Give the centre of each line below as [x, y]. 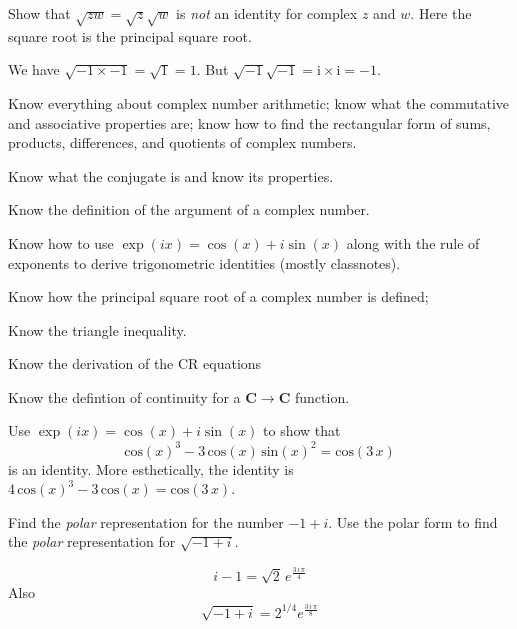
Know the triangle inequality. [97, 329]
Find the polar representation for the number [146, 521]
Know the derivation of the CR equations [135, 363]
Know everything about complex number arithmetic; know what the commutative [259, 102]
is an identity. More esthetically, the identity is [151, 468]
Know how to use [61, 242]
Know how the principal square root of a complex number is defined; [218, 296]
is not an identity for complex [267, 13]
